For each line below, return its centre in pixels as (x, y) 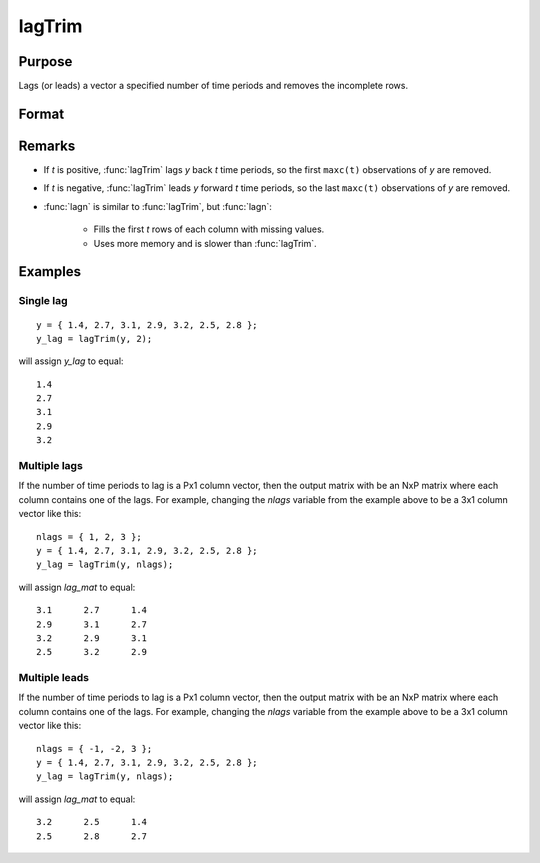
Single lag (43, 301)
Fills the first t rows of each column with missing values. (209, 229)
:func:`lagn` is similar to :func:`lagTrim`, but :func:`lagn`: (157, 206)
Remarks (47, 145)
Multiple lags (51, 466)
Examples (50, 271)
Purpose (45, 61)
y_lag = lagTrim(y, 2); (94, 338)
